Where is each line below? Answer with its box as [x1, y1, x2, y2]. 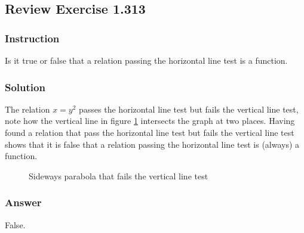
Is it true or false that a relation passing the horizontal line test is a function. [5, 54, 288, 66]
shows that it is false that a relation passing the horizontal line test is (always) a [5, 138, 300, 150]
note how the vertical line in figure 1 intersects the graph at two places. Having [5, 114, 295, 127]
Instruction [5, 30, 60, 45]
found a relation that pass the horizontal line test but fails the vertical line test [5, 126, 294, 138]
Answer [5, 195, 42, 210]
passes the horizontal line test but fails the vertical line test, [79, 102, 299, 115]
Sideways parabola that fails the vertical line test [29, 169, 208, 182]
